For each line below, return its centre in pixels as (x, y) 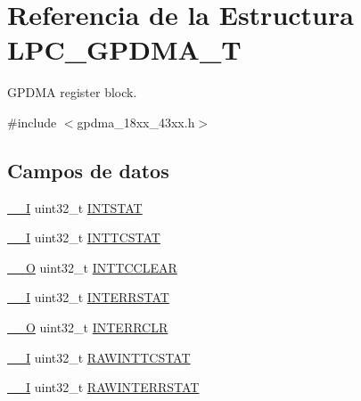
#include (32, 122)
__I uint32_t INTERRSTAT (88, 297)
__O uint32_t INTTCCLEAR (92, 267)
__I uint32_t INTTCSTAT (84, 237)
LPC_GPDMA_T (124, 49)
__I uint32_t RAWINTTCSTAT (99, 357)
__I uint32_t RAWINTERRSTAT (103, 387)
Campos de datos (88, 170)
